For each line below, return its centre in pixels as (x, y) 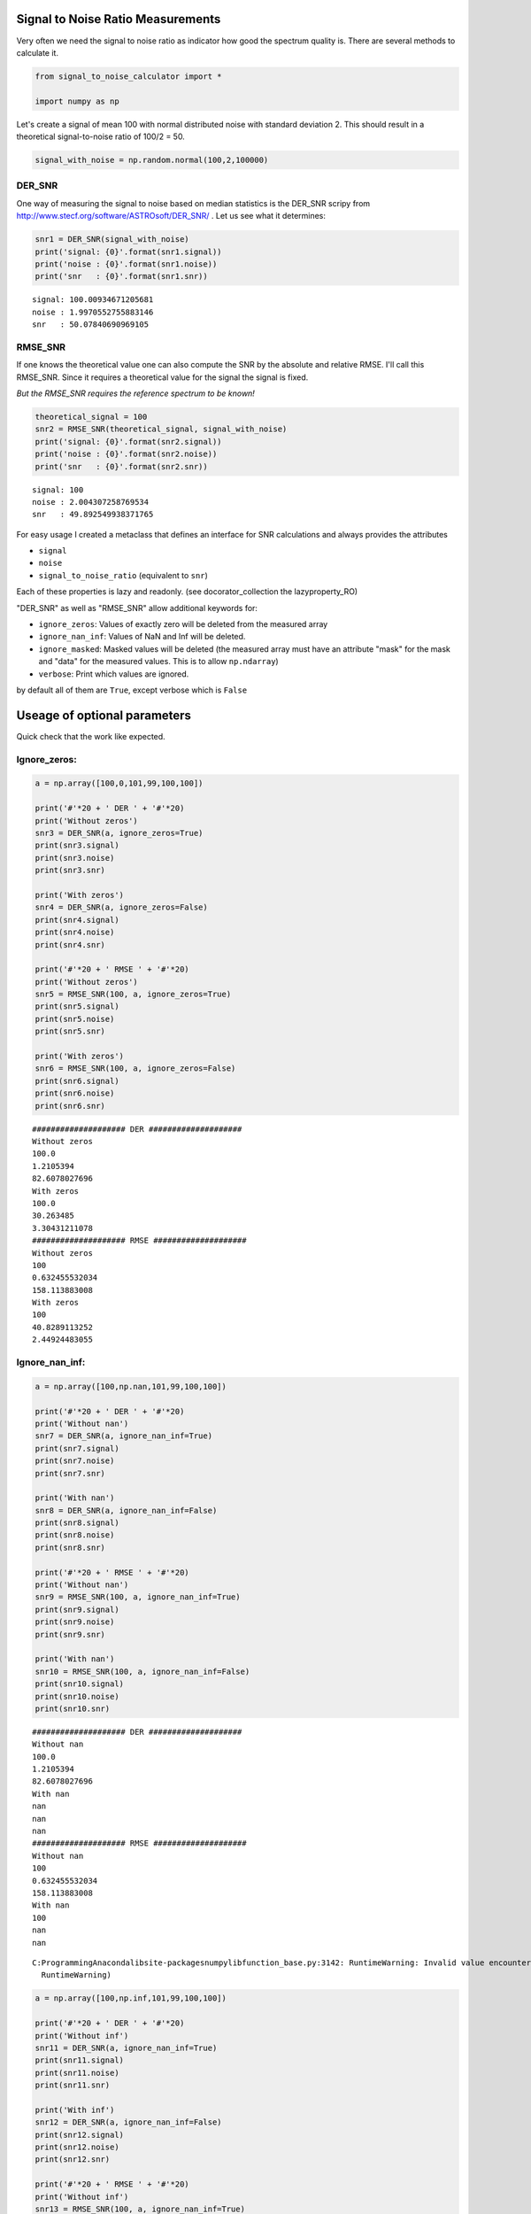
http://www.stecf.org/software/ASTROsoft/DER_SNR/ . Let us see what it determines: (171, 216)
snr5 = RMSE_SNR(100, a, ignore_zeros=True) (133, 995)
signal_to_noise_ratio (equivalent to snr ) (123, 575)
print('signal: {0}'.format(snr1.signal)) (128, 252)
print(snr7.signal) (77, 1448)
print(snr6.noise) (75, 1093)
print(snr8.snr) (70, 1547)
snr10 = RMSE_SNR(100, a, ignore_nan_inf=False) (142, 1671)
